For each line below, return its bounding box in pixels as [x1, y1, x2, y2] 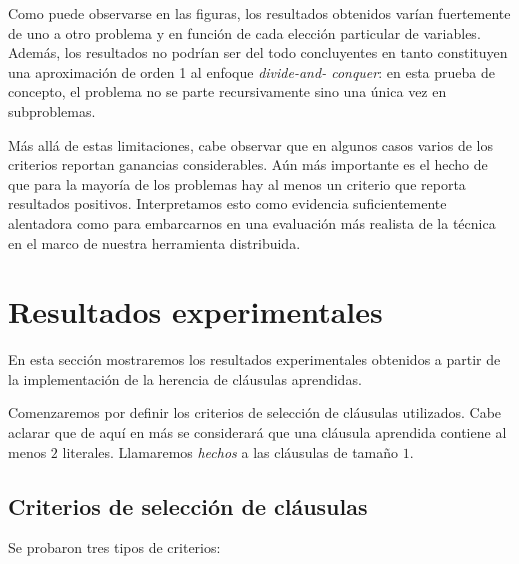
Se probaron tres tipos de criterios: [8, 537, 221, 558]
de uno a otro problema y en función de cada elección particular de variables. [8, 22, 481, 43]
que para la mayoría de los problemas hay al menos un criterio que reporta [8, 173, 466, 194]
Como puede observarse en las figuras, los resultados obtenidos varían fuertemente [8, 3, 511, 23]
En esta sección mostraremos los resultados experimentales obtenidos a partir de [8, 349, 501, 370]
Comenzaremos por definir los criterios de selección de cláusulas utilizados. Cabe [8, 402, 502, 423]
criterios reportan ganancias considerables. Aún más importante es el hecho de [8, 154, 488, 175]
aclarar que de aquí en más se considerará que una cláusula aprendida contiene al [8, 422, 507, 443]
